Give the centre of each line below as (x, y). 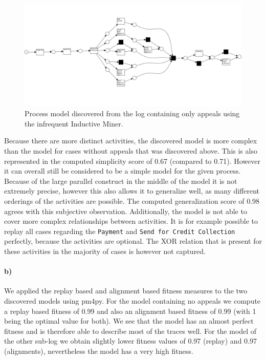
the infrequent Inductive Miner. (74, 123)
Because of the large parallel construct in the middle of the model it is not (121, 181)
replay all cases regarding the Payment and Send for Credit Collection (120, 231)
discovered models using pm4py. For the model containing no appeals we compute (132, 300)
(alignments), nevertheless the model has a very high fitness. (99, 351)
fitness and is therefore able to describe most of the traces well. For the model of (130, 331)
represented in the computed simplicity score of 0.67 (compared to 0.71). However (132, 161)
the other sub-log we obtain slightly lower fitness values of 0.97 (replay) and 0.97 (130, 341)
